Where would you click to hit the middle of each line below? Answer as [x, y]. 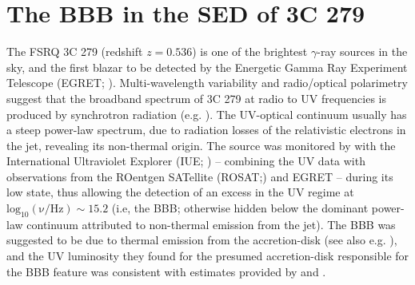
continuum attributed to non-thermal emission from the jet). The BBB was [211, 224]
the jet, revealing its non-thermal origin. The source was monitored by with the [201, 145]
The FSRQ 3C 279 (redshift [75, 51]
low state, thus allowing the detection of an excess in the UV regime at [180, 192]
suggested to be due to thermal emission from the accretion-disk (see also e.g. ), [202, 240]
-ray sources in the [362, 51]
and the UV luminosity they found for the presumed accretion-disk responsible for [208, 256]
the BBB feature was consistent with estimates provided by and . [166, 271]
